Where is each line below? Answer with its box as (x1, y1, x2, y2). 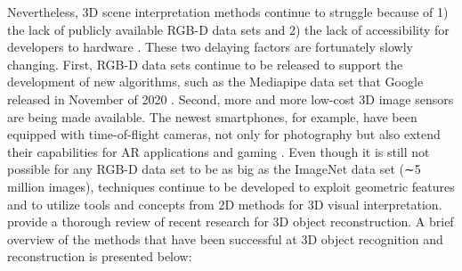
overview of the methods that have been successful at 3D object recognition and (7, 229, 443, 248)
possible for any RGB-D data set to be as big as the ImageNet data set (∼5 (7, 160, 421, 178)
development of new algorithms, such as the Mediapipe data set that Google (7, 72, 424, 91)
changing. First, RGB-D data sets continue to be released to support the (7, 54, 403, 73)
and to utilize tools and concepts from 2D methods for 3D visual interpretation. (7, 194, 442, 213)
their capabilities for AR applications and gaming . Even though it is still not (7, 142, 430, 160)
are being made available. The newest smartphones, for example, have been (7, 107, 417, 126)
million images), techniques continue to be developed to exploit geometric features (7, 177, 455, 195)
